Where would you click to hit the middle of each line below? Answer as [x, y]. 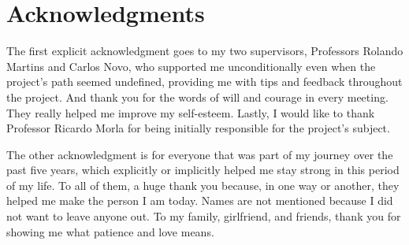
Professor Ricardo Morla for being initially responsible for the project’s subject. [198, 128]
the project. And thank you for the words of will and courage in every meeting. [197, 97]
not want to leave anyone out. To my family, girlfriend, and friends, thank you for [204, 216]
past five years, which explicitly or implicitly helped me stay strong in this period [203, 170]
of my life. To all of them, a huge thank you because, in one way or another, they [203, 185]
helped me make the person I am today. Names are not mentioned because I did [200, 200]
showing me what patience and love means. [110, 231]
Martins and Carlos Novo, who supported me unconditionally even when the [191, 66]
